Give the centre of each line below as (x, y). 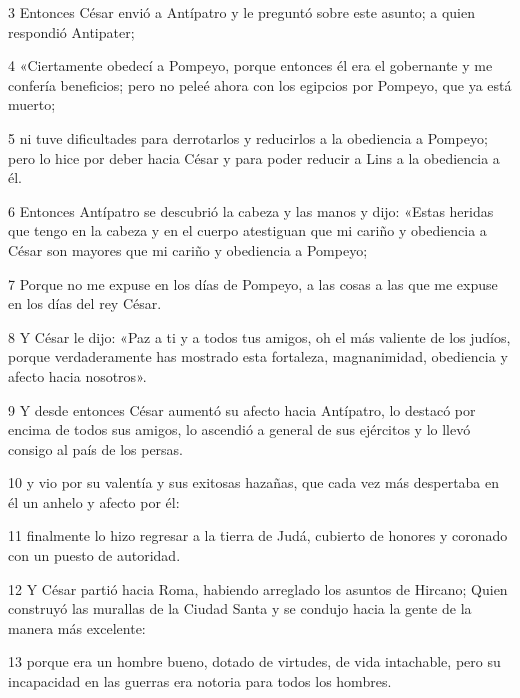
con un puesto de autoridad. (94, 555)
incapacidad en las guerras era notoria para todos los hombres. (200, 681)
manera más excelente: (77, 627)
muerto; (32, 104)
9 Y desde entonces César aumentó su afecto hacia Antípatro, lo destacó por (242, 409)
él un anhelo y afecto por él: (94, 501)
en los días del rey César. (85, 303)
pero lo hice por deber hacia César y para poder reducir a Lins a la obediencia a (254, 157)
